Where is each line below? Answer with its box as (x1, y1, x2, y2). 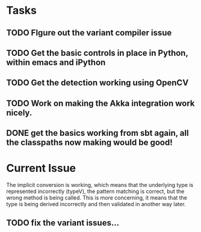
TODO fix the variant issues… (6, 218, 119, 228)
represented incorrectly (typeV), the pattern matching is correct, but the (6, 188, 185, 195)
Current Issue (6, 162, 76, 175)
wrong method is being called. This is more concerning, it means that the (6, 194, 188, 201)
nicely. (6, 108, 32, 118)
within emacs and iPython (6, 57, 106, 67)
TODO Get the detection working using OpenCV (6, 78, 189, 88)
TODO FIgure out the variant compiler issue (6, 28, 172, 38)
